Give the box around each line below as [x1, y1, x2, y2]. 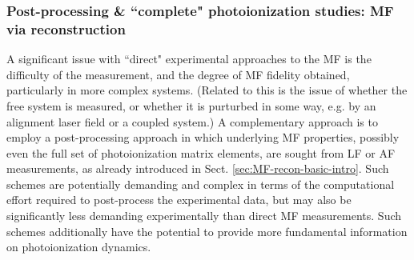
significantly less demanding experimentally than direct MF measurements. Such [6, 207, 402, 224]
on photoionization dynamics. [6, 238, 151, 255]
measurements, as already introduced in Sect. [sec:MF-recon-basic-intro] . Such [6, 160, 389, 177]
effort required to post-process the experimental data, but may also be [6, 191, 352, 208]
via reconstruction [6, 18, 126, 38]
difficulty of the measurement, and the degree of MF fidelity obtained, [6, 66, 350, 82]
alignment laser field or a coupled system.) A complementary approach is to [6, 113, 378, 130]
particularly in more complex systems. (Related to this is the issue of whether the [6, 82, 408, 98]
